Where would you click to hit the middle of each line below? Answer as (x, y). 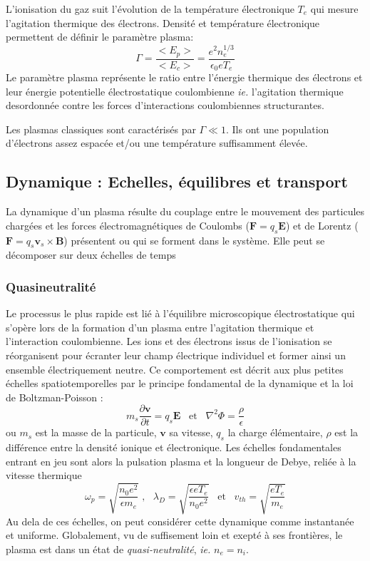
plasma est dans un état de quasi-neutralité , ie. (108, 549)
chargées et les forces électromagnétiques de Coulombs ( (128, 225)
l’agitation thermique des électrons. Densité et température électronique (163, 22)
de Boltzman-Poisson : (55, 397)
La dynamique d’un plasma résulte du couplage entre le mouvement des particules (185, 211)
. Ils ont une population (277, 129)
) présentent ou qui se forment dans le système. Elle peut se (194, 240)
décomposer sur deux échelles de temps (91, 255)
